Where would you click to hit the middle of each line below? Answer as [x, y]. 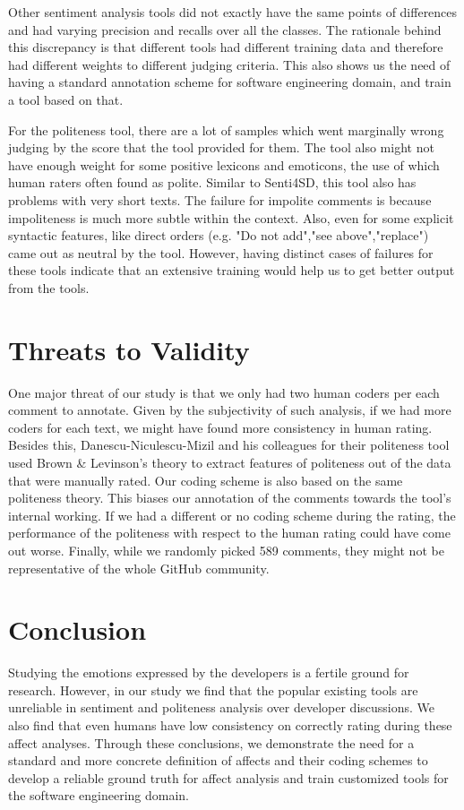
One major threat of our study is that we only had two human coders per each [224, 392]
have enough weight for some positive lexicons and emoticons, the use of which [224, 164]
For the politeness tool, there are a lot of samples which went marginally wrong [226, 129]
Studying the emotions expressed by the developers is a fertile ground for [209, 672]
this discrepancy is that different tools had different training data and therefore [226, 47]
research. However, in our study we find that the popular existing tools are [213, 689]
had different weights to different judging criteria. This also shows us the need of [229, 64]
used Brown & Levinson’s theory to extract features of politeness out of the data [230, 462]
